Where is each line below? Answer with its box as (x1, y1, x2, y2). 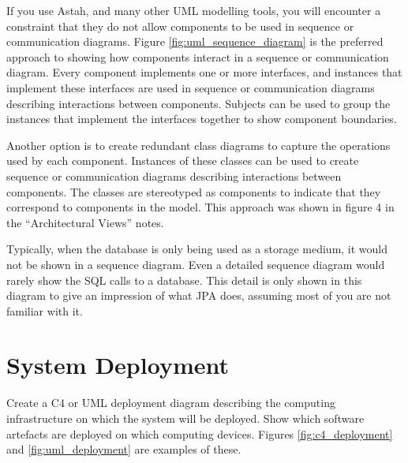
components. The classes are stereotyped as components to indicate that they (6, 183, 381, 200)
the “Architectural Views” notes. (6, 214, 164, 230)
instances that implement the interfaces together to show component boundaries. (6, 110, 397, 127)
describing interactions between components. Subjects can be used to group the (6, 95, 391, 111)
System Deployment (6, 349, 229, 381)
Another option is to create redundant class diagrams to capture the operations (6, 136, 391, 153)
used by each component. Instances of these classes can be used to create (6, 152, 359, 169)
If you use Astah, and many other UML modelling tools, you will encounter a (6, 2, 381, 18)
